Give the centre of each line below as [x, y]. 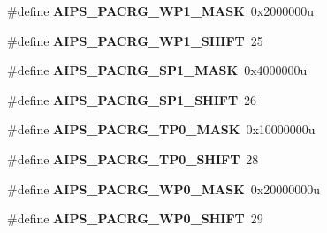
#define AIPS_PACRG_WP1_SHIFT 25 [135, 40]
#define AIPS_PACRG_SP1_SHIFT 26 [132, 99]
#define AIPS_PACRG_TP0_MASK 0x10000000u [161, 129]
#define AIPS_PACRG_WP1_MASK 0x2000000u [161, 11]
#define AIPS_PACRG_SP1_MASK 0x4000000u [157, 70]
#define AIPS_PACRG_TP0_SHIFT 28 [133, 158]
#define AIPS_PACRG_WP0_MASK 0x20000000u [164, 188]
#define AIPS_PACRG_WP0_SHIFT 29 [135, 218]
